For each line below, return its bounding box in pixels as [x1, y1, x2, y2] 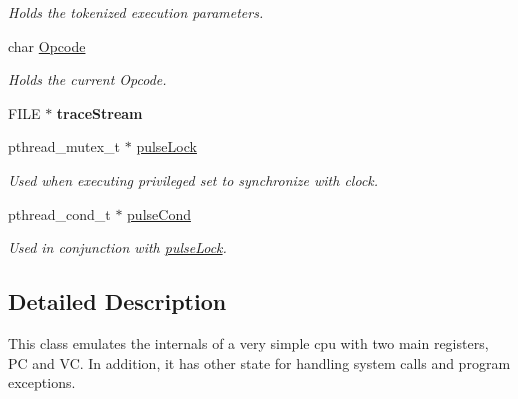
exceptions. [8, 372, 76, 393]
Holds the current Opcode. [8, 69, 167, 90]
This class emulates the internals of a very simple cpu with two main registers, [8, 332, 489, 353]
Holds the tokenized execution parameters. [8, 2, 264, 22]
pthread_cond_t [8, 203, 111, 224]
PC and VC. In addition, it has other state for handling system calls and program [8, 352, 511, 373]
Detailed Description [8, 286, 227, 317]
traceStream [56, 102, 143, 123]
